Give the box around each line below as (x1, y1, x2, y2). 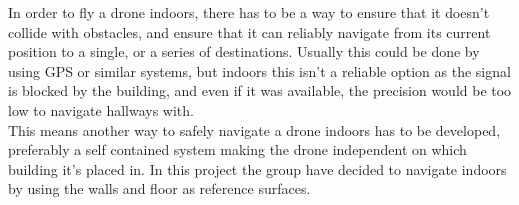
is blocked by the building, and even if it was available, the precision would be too (8, 80, 512, 101)
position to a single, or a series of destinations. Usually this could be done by (8, 41, 480, 62)
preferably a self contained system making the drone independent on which (8, 139, 467, 160)
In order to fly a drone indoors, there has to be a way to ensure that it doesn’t (8, 2, 490, 22)
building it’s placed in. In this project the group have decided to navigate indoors (8, 158, 507, 179)
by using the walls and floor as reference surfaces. (8, 178, 311, 199)
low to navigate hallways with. (8, 99, 194, 120)
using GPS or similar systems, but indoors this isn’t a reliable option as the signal (8, 60, 511, 81)
